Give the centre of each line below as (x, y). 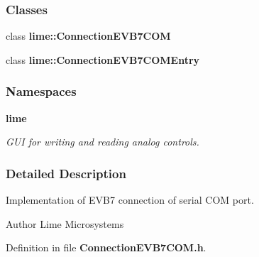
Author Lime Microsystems (65, 223)
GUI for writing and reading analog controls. (103, 142)
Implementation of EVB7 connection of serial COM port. (130, 200)
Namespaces (41, 91)
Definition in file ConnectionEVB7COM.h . (106, 247)
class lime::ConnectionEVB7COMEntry (103, 59)
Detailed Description (66, 173)
